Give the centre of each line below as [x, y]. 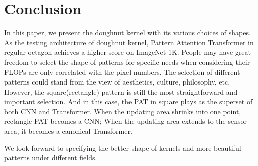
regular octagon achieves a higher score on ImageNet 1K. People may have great [128, 52]
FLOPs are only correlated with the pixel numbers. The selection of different [122, 72]
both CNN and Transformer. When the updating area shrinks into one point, [123, 111]
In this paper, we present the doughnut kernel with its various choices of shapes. [127, 32]
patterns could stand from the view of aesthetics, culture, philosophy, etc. [117, 82]
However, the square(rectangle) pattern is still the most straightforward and [121, 91]
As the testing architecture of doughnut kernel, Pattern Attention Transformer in [129, 42]
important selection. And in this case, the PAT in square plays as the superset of [128, 101]
